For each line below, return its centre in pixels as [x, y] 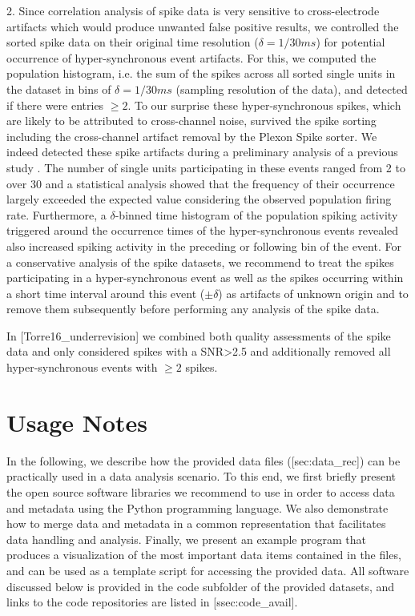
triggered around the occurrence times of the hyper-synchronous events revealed [203, 230]
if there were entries [55, 105]
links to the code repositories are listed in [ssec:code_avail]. [152, 602]
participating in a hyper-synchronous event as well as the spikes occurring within [205, 278]
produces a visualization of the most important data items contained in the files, [204, 555]
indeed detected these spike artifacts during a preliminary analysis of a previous [202, 152]
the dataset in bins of [59, 89]
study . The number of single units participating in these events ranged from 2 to [206, 167]
